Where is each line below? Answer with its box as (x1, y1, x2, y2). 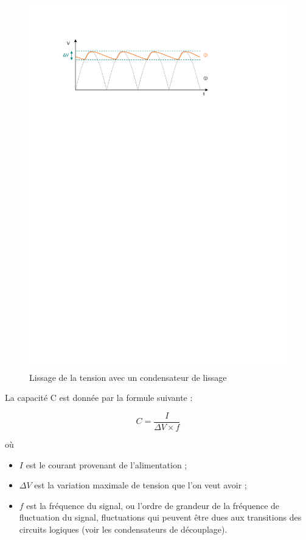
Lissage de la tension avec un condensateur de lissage (29, 371, 227, 383)
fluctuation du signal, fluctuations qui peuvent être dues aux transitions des (19, 511, 302, 524)
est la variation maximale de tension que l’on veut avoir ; (34, 479, 247, 491)
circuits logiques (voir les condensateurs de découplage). (19, 522, 228, 535)
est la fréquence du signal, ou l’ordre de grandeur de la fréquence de (26, 499, 280, 511)
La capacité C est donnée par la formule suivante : (5, 391, 193, 404)
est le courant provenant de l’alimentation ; (26, 458, 187, 471)
